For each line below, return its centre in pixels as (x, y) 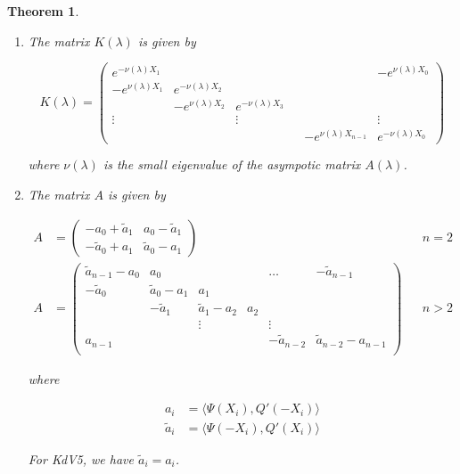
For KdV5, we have (81, 458)
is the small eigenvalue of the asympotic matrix (232, 164)
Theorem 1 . (43, 11)
